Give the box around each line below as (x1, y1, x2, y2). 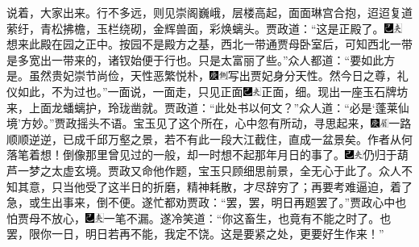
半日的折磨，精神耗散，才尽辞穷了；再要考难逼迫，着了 (118, 178, 413, 195)
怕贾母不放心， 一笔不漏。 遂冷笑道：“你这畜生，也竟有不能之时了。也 (6, 209, 392, 226)
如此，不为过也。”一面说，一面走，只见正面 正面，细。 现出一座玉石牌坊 (17, 82, 409, 99)
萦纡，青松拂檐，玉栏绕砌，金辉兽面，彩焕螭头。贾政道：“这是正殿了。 (6, 19, 384, 36)
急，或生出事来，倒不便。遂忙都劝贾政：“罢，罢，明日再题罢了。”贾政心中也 (6, 194, 407, 211)
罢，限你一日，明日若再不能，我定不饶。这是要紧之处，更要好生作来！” (6, 225, 384, 242)
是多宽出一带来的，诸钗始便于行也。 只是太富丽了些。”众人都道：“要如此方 (6, 51, 396, 68)
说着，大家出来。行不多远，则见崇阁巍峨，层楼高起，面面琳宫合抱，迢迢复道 (6, 4, 413, 20)
